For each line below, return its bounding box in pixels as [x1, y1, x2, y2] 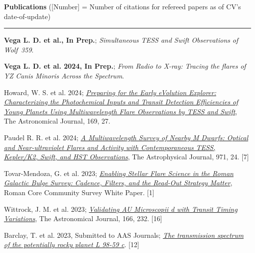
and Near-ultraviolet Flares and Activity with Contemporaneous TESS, [4, 142, 216, 152]
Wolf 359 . [4, 44, 34, 54]
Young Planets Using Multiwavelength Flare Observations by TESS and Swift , [4, 106, 237, 116]
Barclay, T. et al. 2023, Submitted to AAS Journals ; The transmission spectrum [4, 229, 244, 240]
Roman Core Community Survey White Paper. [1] [4, 187, 154, 197]
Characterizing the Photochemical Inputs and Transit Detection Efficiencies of [4, 97, 238, 107]
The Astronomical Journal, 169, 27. [4, 116, 110, 126]
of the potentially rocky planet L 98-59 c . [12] [4, 239, 139, 250]
